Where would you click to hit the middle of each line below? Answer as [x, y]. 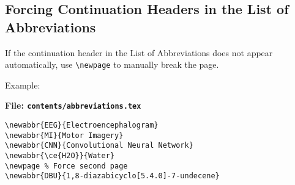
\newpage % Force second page [66, 166]
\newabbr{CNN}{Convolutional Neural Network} [99, 146]
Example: [23, 85]
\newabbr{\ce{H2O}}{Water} [60, 156]
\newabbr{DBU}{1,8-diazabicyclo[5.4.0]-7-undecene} [112, 176]
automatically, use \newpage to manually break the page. [112, 64]
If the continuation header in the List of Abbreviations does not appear [139, 52]
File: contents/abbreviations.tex [73, 105]
